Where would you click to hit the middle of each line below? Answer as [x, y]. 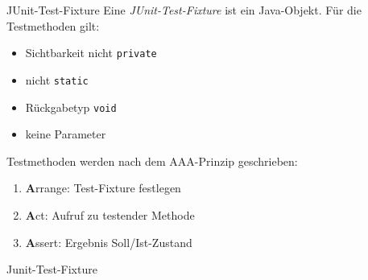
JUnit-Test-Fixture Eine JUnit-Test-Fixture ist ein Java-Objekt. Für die [184, 10]
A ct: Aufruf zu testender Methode [110, 214]
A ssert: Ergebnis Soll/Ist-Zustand [109, 242]
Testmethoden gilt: [53, 25]
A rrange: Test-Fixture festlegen [103, 188]
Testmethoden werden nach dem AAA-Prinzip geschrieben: [152, 161]
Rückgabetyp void [71, 107]
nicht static [57, 79]
